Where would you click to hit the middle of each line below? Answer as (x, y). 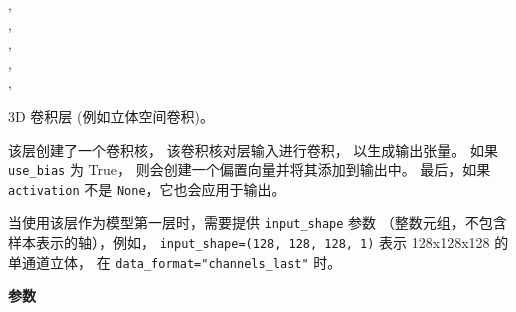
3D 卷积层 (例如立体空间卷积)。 (111, 115)
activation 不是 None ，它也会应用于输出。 (147, 188)
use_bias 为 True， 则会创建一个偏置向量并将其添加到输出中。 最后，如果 (249, 169)
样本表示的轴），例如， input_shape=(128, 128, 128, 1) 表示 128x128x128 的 (258, 242)
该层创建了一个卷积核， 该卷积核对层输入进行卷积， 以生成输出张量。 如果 (253, 149)
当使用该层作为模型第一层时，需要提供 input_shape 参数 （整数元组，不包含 (257, 222)
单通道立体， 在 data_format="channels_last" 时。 (175, 261)
